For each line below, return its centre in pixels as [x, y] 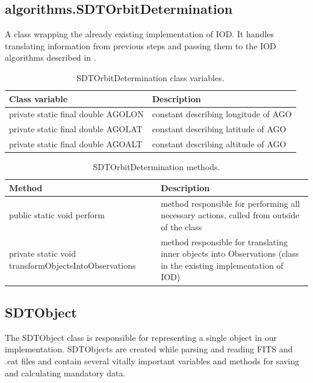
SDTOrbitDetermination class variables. [150, 77]
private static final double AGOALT [76, 144]
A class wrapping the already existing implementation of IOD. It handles [140, 34]
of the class [181, 226]
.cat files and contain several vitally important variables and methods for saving [152, 360]
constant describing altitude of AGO [219, 144]
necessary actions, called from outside [230, 215]
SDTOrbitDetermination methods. [156, 167]
